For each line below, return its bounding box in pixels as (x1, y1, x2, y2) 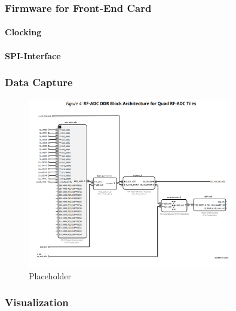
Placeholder (29, 269, 72, 282)
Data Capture (5, 75, 73, 90)
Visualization (5, 295, 69, 310)
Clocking (5, 26, 42, 38)
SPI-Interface (5, 49, 61, 62)
